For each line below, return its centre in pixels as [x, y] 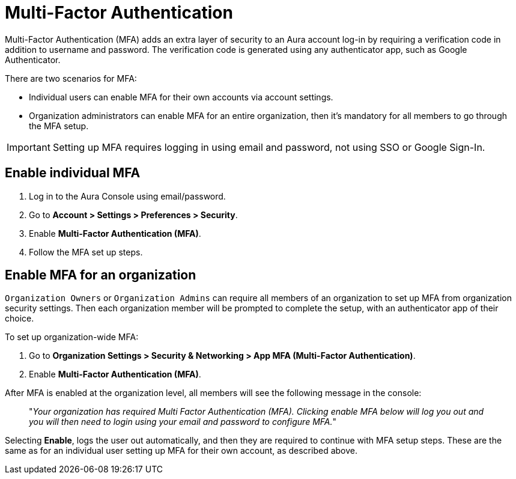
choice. [20, 319]
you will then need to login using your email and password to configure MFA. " [183, 422]
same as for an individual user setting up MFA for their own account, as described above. [181, 451]
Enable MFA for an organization [101, 275]
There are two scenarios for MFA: [71, 78]
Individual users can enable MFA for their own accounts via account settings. [181, 97]
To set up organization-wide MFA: [72, 337]
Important [29, 147]
